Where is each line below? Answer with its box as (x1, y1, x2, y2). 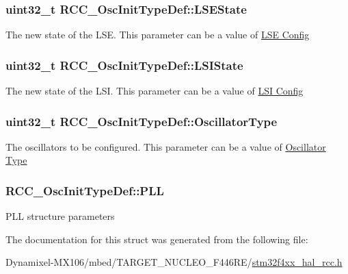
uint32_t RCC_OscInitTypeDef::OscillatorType (5, 112, 278, 129)
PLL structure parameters (5, 209, 115, 223)
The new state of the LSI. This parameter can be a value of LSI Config (5, 84, 304, 98)
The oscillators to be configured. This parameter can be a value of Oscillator (5, 139, 326, 153)
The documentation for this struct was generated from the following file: (5, 232, 308, 246)
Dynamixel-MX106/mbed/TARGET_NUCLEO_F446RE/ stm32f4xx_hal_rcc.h (5, 255, 343, 269)
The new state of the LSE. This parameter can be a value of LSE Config (5, 27, 310, 42)
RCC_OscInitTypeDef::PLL (5, 182, 164, 199)
